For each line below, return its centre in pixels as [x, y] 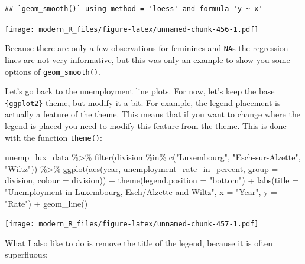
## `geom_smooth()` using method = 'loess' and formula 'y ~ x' [134, 9]
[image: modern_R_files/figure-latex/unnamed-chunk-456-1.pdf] [132, 29]
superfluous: [26, 254]
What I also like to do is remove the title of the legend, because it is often [139, 242]
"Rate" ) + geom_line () [46, 203]
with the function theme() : [53, 137]
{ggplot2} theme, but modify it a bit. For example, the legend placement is [143, 102]
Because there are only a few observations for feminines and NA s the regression [147, 48]
